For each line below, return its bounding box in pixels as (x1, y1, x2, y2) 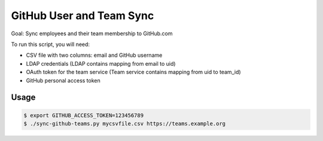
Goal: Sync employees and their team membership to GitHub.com (11, 30, 173, 37)
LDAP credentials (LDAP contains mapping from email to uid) (26, 60, 176, 67)
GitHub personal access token (26, 76, 101, 84)
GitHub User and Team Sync (11, 9, 154, 22)
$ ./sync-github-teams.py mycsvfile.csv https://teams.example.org (23, 120, 226, 127)
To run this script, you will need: (11, 41, 90, 48)
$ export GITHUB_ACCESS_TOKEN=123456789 (23, 112, 144, 119)
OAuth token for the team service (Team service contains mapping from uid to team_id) (26, 69, 242, 76)
